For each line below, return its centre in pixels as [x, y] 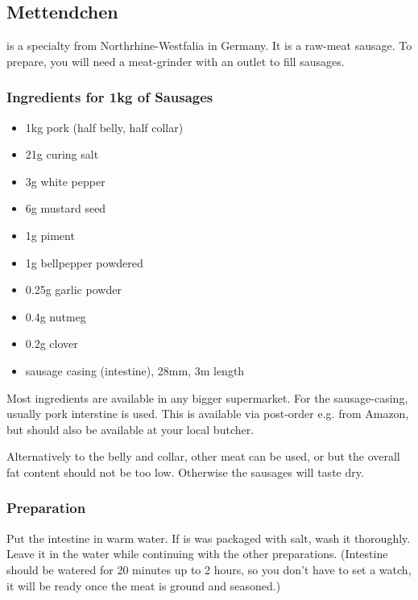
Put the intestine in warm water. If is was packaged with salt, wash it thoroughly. [209, 538]
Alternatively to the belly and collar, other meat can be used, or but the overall [203, 456]
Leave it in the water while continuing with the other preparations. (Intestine [197, 554]
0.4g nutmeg [56, 316]
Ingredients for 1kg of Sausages [110, 97]
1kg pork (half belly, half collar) [104, 127]
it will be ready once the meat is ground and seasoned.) [144, 585]
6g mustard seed [66, 208]
